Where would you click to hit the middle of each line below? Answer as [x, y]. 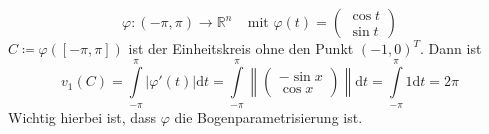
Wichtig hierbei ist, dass [82, 116]
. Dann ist [451, 48]
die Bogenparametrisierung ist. [268, 116]
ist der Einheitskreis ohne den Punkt [241, 48]
